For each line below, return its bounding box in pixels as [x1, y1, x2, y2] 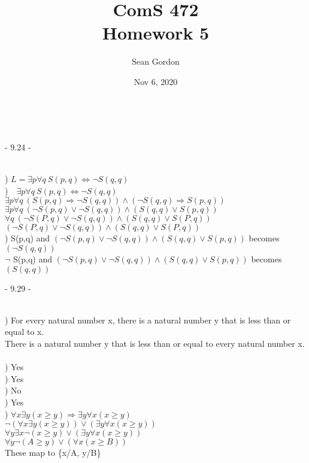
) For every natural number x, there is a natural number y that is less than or [5, 313, 291, 326]
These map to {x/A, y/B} [5, 446, 101, 459]
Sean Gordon [132, 55, 180, 68]
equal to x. [5, 325, 44, 338]
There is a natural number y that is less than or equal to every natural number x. [5, 337, 305, 350]
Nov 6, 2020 [134, 75, 178, 87]
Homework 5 [102, 20, 210, 45]
